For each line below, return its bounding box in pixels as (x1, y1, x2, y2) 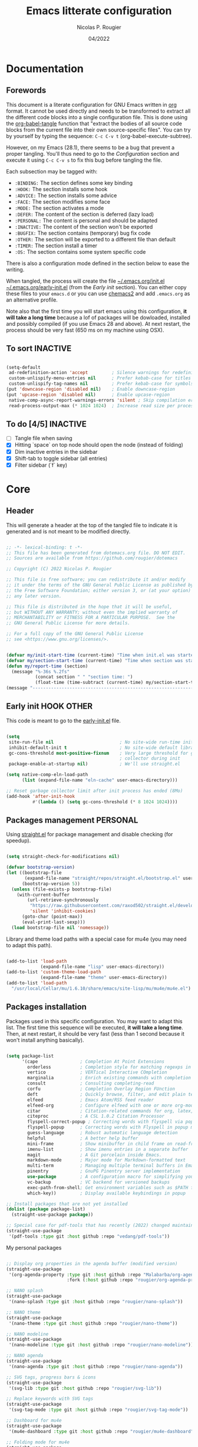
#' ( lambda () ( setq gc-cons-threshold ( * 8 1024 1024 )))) (32, 798, 178, 805)
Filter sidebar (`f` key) (14, 461, 68, 469)
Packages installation (6, 1002, 87, 1012)
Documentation (6, 62, 84, 75)
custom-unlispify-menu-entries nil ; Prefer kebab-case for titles (8, 375, 192, 381)
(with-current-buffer (16, 892, 70, 898)
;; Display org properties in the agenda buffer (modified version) (6, 1261, 178, 1266)
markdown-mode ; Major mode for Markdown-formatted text (27, 1157, 186, 1163)
